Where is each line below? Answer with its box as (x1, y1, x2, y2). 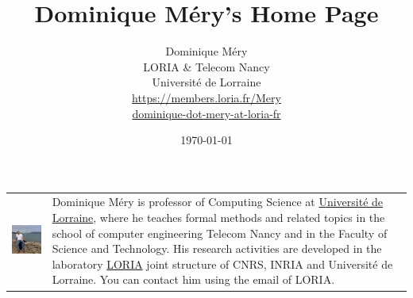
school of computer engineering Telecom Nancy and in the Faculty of (52, 224, 388, 241)
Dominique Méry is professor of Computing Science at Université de (52, 193, 384, 210)
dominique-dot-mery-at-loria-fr (132, 105, 281, 121)
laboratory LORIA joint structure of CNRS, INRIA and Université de (52, 255, 393, 272)
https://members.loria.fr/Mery (132, 89, 281, 105)
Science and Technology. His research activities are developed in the (52, 240, 382, 257)
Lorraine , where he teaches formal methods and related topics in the (52, 209, 385, 226)
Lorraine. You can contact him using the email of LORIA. (52, 271, 335, 288)
